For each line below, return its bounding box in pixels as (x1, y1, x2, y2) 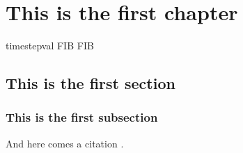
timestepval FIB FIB (6, 38, 94, 53)
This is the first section (6, 72, 175, 94)
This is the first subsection (6, 108, 158, 126)
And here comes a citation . (6, 136, 124, 150)
